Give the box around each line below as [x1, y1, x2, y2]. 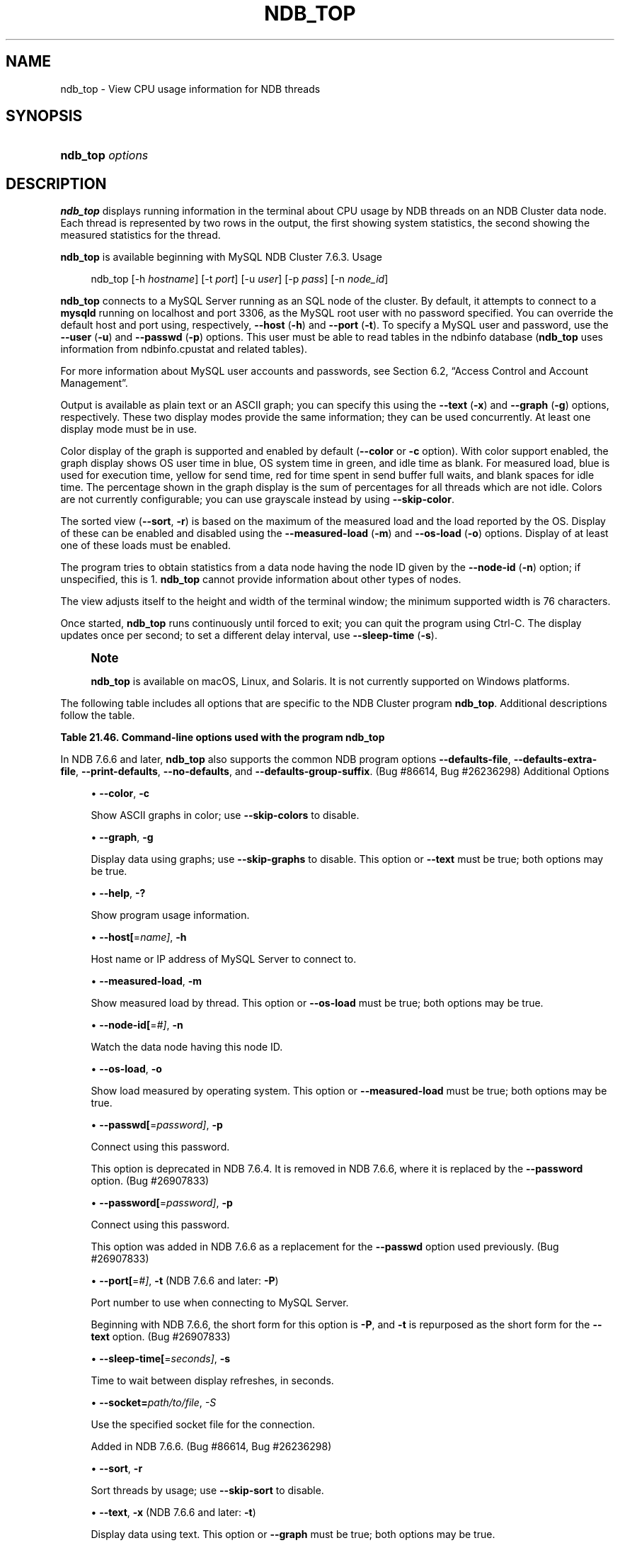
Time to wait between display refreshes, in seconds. [91, 1374, 334, 1387]
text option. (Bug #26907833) [91, 1330, 231, 1343]
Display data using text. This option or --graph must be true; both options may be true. [91, 1528, 495, 1541]
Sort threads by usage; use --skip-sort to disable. [91, 1484, 324, 1497]
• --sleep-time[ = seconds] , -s [91, 1352, 231, 1365]
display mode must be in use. [60, 423, 197, 436]
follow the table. [60, 709, 135, 722]
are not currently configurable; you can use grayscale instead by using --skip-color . [60, 493, 454, 506]
